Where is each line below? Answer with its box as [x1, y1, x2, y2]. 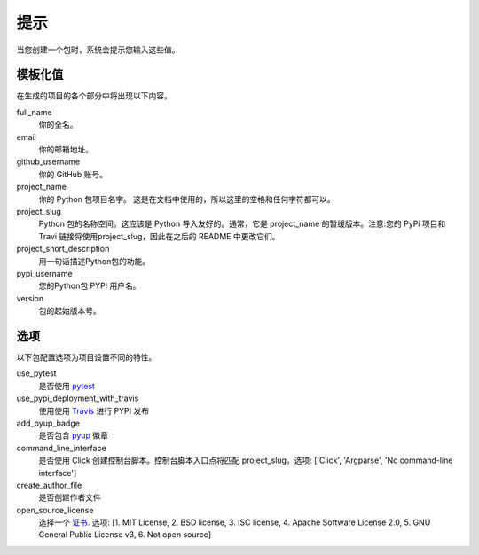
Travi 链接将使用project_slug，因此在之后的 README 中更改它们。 [38, 231, 280, 241]
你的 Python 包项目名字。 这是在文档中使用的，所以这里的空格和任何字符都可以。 [38, 193, 336, 204]
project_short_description [16, 244, 110, 254]
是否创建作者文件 [38, 492, 101, 503]
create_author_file [16, 480, 82, 490]
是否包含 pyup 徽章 [38, 430, 108, 441]
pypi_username [16, 268, 73, 278]
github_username [16, 156, 80, 168]
